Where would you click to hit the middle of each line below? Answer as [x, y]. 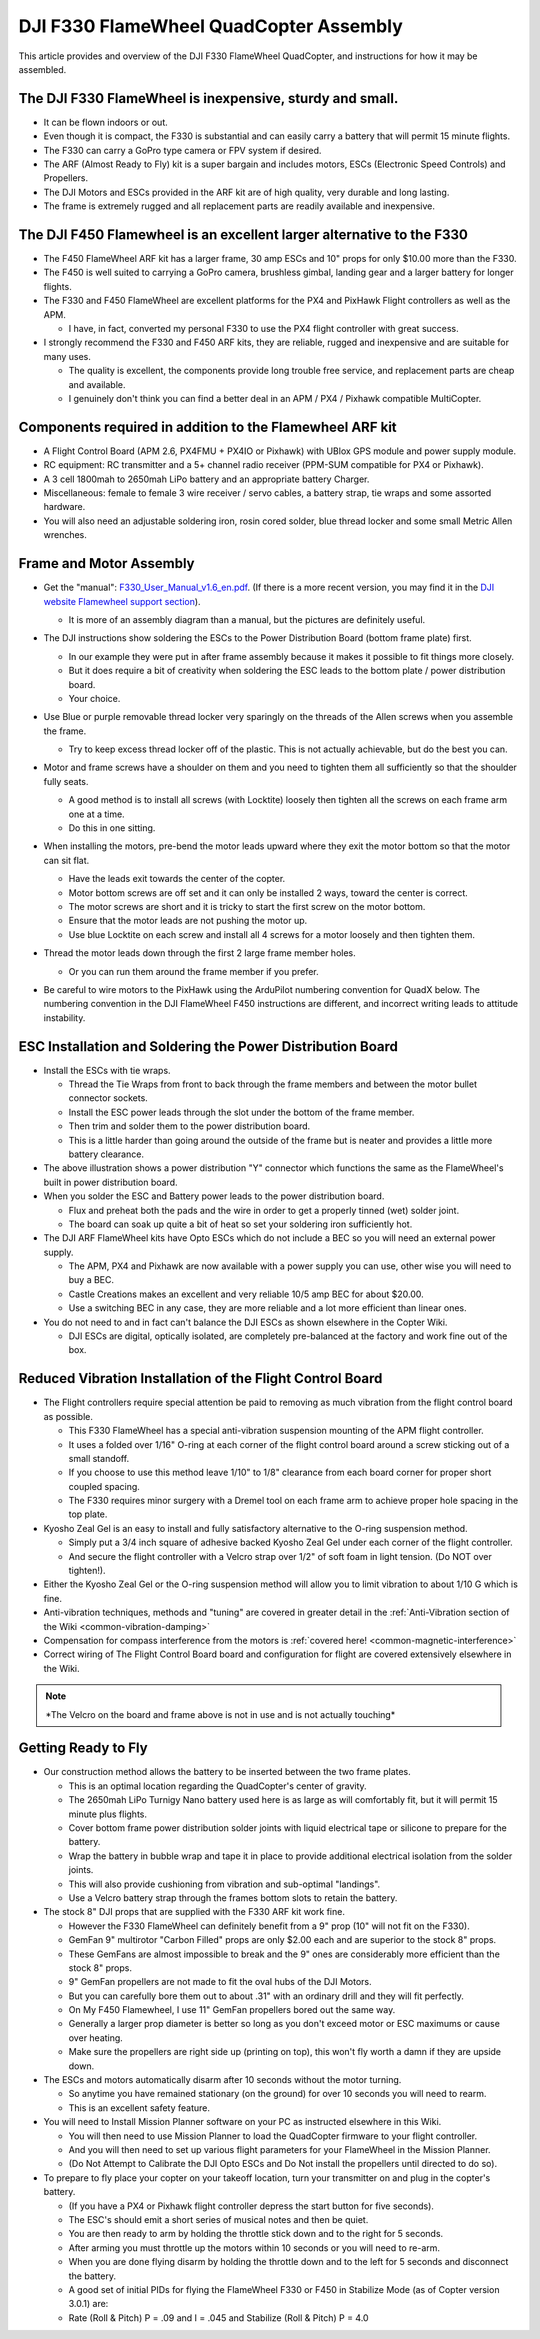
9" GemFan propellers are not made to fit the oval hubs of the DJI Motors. [220, 1982]
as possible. [68, 1416]
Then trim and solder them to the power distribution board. [189, 1126]
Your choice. [94, 698]
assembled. [42, 69]
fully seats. [66, 781]
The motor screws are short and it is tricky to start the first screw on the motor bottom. [247, 906]
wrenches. [65, 535]
